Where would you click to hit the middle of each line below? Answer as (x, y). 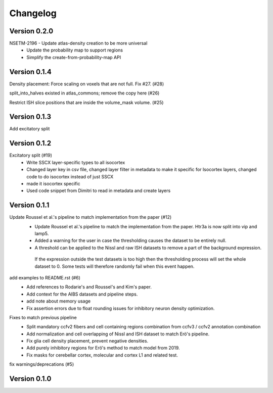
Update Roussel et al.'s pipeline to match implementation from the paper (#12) (90, 217)
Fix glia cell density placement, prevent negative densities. (87, 341)
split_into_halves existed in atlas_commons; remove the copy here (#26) (84, 93)
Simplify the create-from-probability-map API (74, 57)
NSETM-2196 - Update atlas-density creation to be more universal (78, 43)
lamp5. (42, 233)
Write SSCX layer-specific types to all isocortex (76, 162)
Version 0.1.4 (30, 71)
